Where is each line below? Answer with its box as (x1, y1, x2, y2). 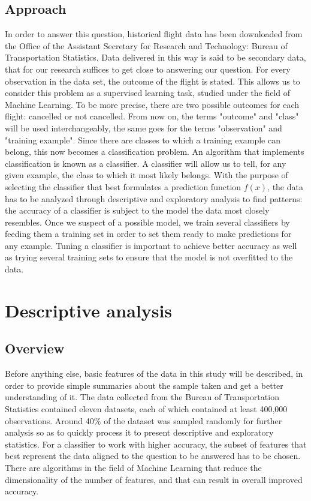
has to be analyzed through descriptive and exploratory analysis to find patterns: (5, 192, 303, 205)
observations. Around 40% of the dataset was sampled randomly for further (5, 414, 282, 427)
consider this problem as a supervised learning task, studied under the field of (5, 86, 290, 99)
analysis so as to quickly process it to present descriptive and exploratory (5, 426, 274, 439)
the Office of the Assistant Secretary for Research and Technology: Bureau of (5, 39, 288, 52)
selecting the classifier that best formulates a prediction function (5, 180, 241, 193)
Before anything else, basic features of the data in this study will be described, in (5, 367, 303, 380)
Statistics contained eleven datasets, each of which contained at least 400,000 (5, 403, 288, 415)
